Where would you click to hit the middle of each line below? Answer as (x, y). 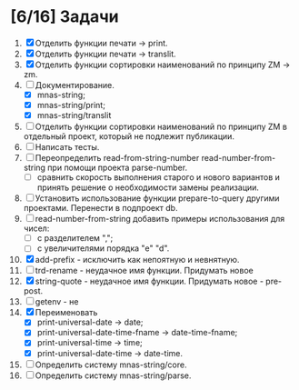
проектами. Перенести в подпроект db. (100, 208)
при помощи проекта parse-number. (118, 168)
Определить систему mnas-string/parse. (113, 375)
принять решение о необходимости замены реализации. (148, 187)
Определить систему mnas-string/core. (111, 365)
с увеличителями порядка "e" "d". (103, 248)
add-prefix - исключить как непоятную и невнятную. (137, 260)
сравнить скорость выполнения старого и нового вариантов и (159, 177)
